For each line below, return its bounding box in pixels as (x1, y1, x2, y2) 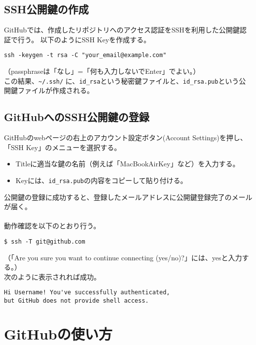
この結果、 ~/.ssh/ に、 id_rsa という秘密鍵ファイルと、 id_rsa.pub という (4, 75, 239, 86)
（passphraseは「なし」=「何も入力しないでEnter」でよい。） (4, 66, 200, 76)
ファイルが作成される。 (17, 85, 94, 95)
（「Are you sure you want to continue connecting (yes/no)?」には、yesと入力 (4, 252, 242, 262)
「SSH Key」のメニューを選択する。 (4, 142, 121, 152)
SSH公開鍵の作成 (4, 1, 89, 17)
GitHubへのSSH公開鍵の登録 (4, 109, 149, 125)
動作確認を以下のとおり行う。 (4, 220, 101, 231)
